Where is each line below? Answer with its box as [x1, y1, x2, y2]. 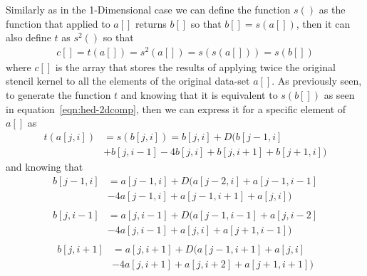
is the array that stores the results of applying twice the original [55, 59, 336, 74]
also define [6, 30, 51, 45]
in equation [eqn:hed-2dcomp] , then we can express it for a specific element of [6, 101, 346, 116]
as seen [324, 87, 355, 102]
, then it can [296, 16, 351, 31]
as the [319, 2, 346, 16]
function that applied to [6, 16, 110, 31]
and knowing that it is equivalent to [120, 87, 278, 102]
